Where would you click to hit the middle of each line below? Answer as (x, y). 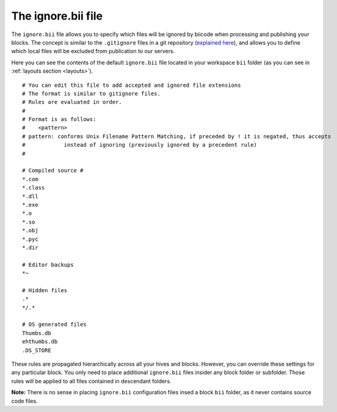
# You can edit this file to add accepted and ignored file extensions (132, 85)
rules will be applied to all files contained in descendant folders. (91, 381)
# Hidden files (45, 290)
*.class (34, 188)
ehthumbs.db (40, 342)
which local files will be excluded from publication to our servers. (93, 51)
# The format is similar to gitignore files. (92, 94)
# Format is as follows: (59, 120)
